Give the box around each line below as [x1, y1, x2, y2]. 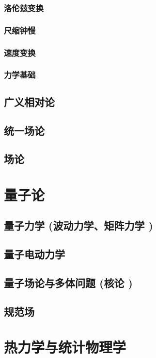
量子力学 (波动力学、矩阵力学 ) [4, 218, 153, 233]
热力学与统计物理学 [4, 337, 126, 357]
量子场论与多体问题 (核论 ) [4, 275, 133, 290]
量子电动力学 [4, 247, 65, 262]
